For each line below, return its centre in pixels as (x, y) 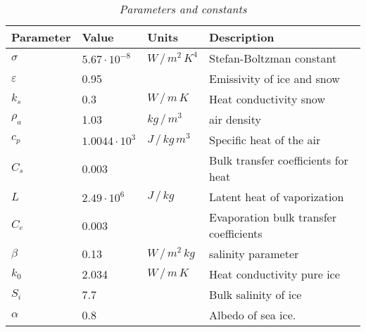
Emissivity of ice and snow (274, 78)
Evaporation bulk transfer (273, 217)
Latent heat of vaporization (277, 197)
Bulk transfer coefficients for (279, 160)
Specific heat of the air (265, 140)
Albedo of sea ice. (253, 315)
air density (235, 119)
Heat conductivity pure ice (274, 274)
